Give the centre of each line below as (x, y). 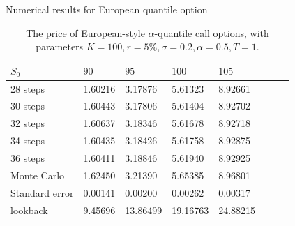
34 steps (28, 141)
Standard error (42, 192)
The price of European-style (85, 32)
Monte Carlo (38, 175)
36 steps (28, 158)
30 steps (28, 106)
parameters (60, 46)
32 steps (28, 123)
